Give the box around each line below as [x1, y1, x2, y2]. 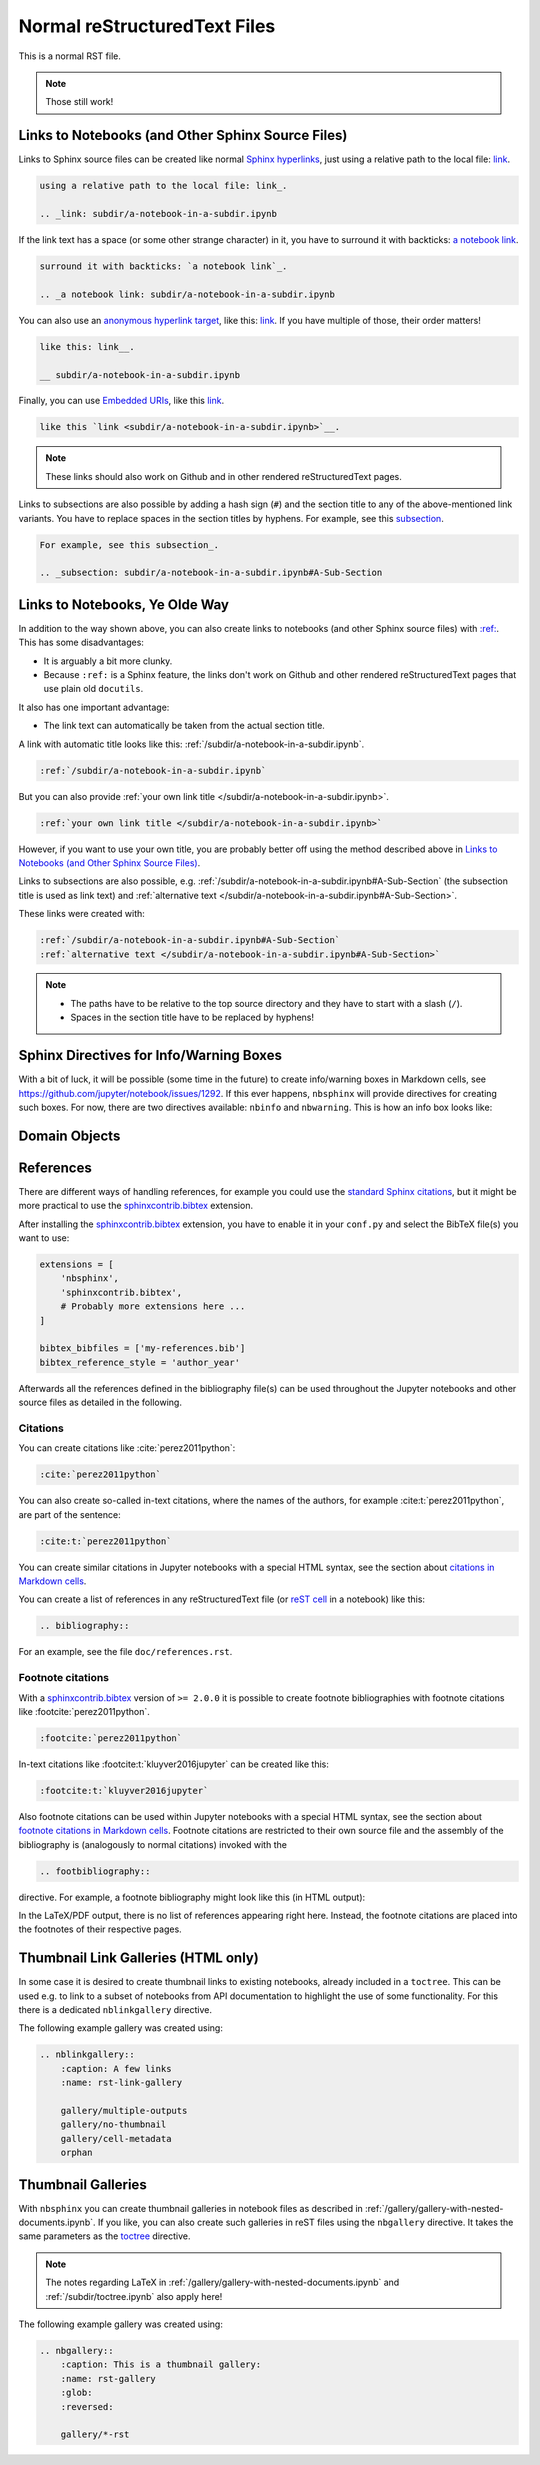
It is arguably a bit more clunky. [43, 655, 173, 667]
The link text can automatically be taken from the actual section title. [43, 720, 325, 732]
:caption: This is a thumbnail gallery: [60, 2359, 262, 2370]
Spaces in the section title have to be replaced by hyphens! [70, 1011, 315, 1024]
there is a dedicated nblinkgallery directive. [18, 2004, 212, 2016]
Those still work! [45, 96, 114, 108]
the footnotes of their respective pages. [18, 1923, 182, 1935]
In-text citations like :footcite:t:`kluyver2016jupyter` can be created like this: [18, 1758, 329, 1770]
